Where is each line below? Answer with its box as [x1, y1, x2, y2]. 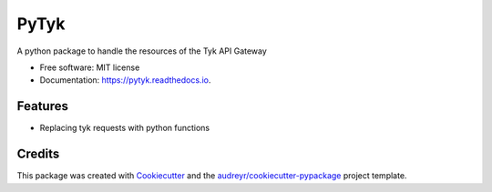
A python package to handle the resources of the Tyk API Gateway [16, 45, 268, 56]
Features [16, 98, 68, 114]
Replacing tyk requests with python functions [39, 123, 210, 134]
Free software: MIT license [39, 62, 140, 73]
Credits [16, 147, 60, 162]
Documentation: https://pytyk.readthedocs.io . [39, 75, 211, 86]
